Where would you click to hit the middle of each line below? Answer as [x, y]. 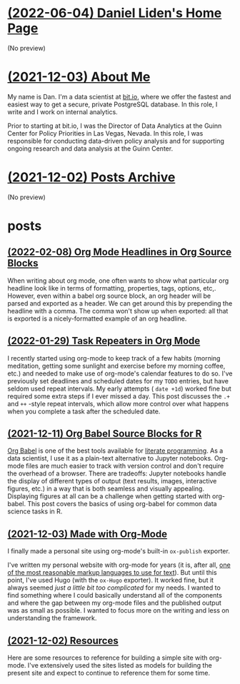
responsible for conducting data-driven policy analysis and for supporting [116, 141]
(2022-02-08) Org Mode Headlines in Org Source [120, 252]
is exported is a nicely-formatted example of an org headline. [97, 318]
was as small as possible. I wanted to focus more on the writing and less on [119, 610]
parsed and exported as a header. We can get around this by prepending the [120, 303]
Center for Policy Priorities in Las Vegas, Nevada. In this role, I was [105, 133]
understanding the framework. [52, 618]
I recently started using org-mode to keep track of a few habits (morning [114, 358]
